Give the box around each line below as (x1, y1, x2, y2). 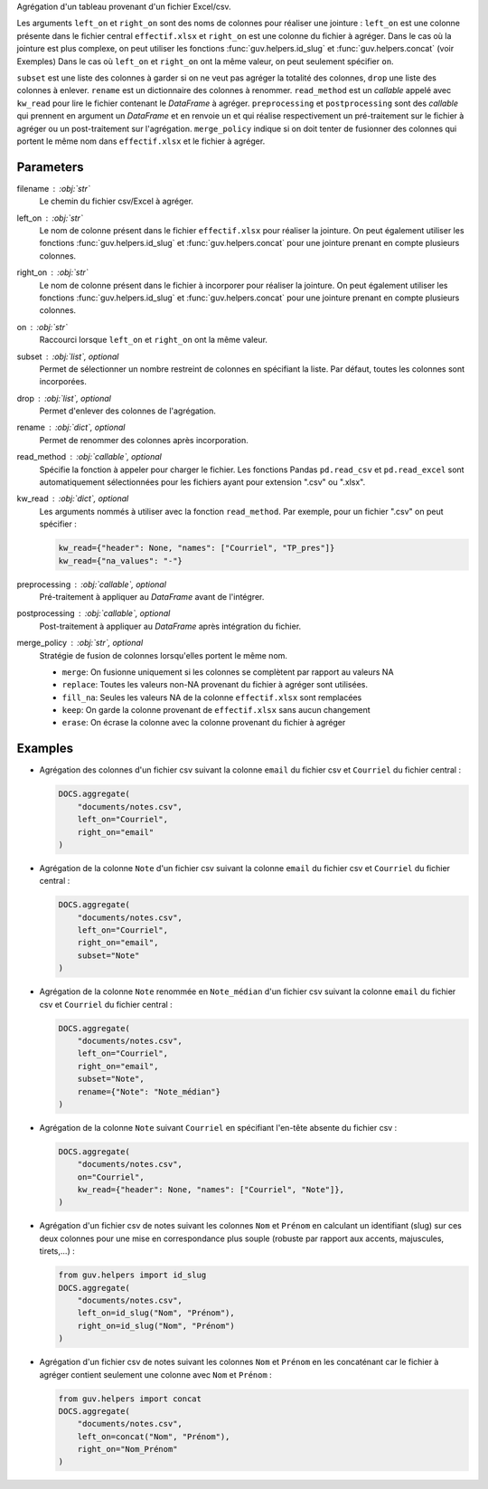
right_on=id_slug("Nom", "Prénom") (77, 1321, 235, 1331)
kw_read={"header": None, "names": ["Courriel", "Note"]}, (77, 1185, 345, 1195)
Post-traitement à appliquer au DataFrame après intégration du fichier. (39, 621, 302, 631)
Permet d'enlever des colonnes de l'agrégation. (39, 405, 216, 416)
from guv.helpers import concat (58, 1393, 202, 1404)
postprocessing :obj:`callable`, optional (16, 608, 171, 619)
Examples (16, 741, 74, 756)
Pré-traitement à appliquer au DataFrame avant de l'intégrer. (39, 591, 265, 602)
